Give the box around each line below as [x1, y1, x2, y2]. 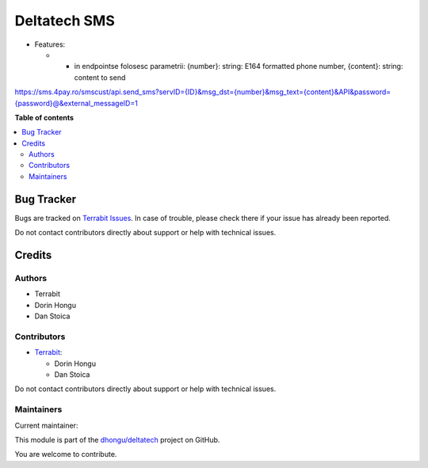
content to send [74, 72, 126, 82]
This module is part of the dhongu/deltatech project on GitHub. [14, 435, 220, 444]
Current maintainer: [14, 420, 78, 430]
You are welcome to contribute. [14, 450, 117, 459]
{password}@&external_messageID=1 [14, 98, 138, 108]
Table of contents [14, 112, 75, 122]
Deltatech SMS [14, 12, 115, 29]
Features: [34, 40, 66, 49]
